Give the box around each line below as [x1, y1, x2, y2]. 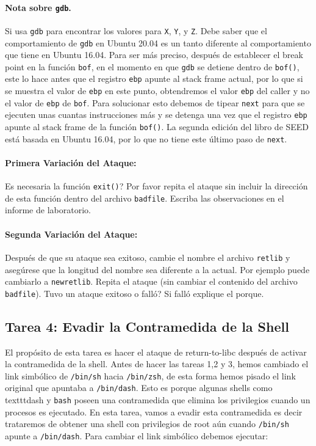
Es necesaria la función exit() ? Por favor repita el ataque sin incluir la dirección [5, 180, 308, 192]
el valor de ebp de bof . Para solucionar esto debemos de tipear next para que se [5, 96, 305, 109]
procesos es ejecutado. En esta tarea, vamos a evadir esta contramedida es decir [5, 405, 303, 418]
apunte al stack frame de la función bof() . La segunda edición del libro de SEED [5, 120, 309, 133]
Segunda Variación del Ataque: [5, 227, 138, 240]
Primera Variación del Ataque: [5, 156, 137, 169]
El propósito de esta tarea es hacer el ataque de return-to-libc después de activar [5, 345, 307, 358]
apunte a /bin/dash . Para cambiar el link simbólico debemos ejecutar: [5, 430, 268, 442]
